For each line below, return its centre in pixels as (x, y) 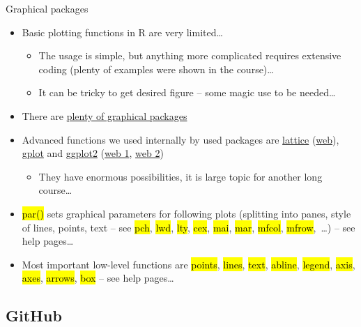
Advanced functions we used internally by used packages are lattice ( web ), (180, 139)
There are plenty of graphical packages (105, 115)
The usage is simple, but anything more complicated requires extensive (190, 55)
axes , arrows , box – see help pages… (98, 278)
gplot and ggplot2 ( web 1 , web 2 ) (93, 153)
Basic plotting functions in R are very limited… (122, 32)
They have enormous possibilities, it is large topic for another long (180, 176)
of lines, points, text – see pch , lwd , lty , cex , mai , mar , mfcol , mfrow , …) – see (189, 227)
